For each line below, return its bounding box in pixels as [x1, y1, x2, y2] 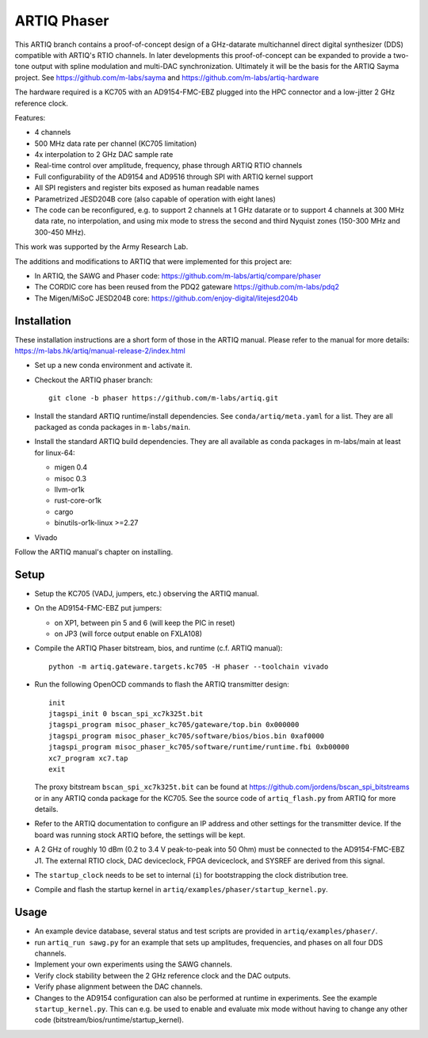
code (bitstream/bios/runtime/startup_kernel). [34, 1015, 184, 1025]
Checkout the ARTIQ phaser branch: [34, 375, 154, 385]
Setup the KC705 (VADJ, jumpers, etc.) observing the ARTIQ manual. [34, 588, 259, 598]
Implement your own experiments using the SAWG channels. [34, 959, 233, 969]
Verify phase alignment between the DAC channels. [34, 982, 203, 991]
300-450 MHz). [34, 227, 86, 237]
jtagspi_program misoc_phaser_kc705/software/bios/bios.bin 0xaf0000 [48, 731, 325, 741]
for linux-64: [34, 448, 75, 458]
